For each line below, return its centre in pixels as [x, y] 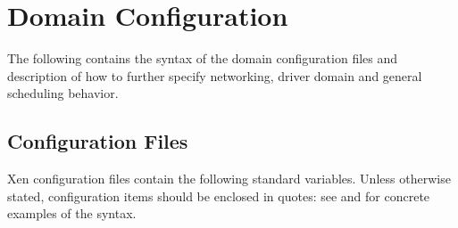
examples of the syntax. [72, 213]
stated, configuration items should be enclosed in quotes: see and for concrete [219, 195]
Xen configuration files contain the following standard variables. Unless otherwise [229, 179]
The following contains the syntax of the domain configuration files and [203, 58]
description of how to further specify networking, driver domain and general [215, 75]
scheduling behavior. [63, 93]
